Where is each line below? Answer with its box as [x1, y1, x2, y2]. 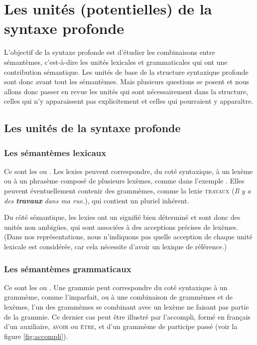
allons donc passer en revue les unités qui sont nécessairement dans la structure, [4, 86, 249, 96]
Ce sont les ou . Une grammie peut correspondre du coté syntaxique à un [4, 282, 228, 292]
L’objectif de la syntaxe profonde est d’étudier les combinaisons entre [4, 47, 215, 57]
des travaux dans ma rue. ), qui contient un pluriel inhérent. [4, 195, 189, 205]
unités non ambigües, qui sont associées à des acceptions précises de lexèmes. [4, 221, 239, 232]
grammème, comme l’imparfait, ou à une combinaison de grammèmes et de [4, 292, 233, 302]
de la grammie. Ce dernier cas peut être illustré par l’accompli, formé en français [4, 311, 251, 322]
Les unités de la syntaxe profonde [4, 120, 181, 136]
